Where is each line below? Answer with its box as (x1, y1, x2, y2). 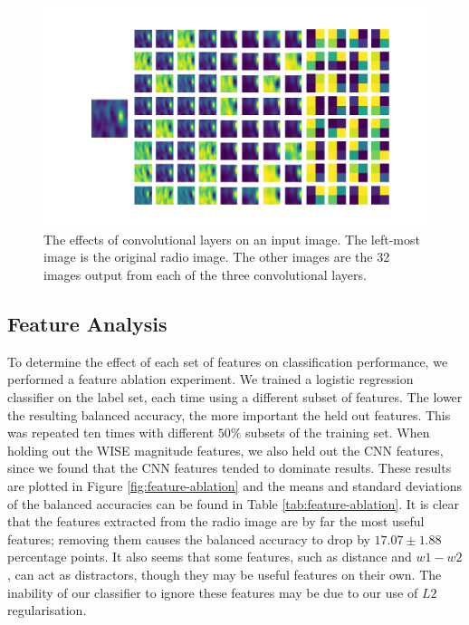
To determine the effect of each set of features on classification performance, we (7, 351, 448, 370)
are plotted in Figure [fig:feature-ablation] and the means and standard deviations (7, 476, 462, 495)
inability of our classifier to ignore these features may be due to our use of (7, 582, 418, 601)
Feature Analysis (7, 309, 167, 337)
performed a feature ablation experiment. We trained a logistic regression (7, 370, 414, 389)
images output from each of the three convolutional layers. (43, 265, 367, 284)
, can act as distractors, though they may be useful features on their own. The (7, 564, 442, 583)
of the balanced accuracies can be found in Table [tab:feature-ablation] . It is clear (7, 494, 459, 513)
